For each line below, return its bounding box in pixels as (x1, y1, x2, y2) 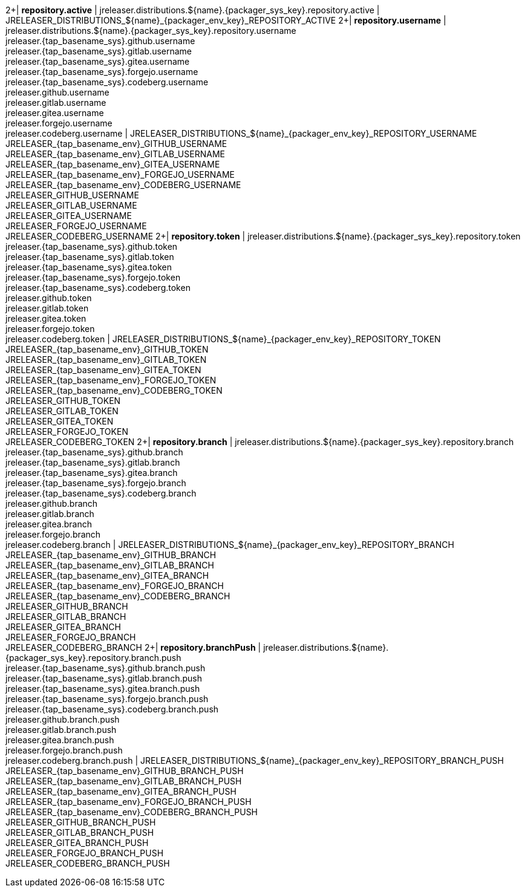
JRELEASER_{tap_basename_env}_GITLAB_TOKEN (5, 354, 207, 365)
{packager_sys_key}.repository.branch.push (5, 653, 181, 663)
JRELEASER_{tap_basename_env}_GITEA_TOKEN (5, 365, 201, 375)
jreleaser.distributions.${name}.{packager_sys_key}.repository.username (5, 25, 296, 36)
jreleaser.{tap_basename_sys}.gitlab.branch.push (5, 673, 202, 683)
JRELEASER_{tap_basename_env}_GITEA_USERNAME (5, 159, 220, 169)
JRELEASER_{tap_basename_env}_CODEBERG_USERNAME (5, 180, 241, 190)
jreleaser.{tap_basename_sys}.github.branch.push (5, 663, 206, 673)
